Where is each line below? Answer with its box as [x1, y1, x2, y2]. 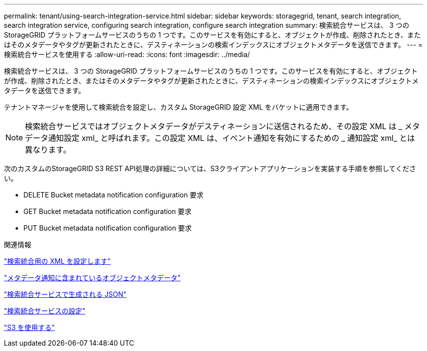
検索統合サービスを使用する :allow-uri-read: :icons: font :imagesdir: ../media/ [4, 50, 250, 58]
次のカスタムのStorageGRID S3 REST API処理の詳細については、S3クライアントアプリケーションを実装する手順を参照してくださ [4, 164, 416, 173]
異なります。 [25, 145, 71, 155]
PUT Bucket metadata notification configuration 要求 [23, 224, 192, 232]
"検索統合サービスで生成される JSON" [4, 290, 127, 298]
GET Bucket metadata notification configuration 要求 [23, 207, 192, 215]
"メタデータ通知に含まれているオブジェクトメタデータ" [4, 273, 181, 282]
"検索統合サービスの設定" [4, 307, 86, 315]
